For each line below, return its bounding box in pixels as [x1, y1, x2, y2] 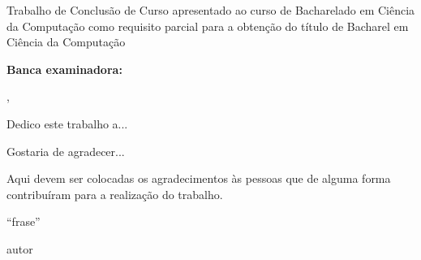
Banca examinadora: [6, 60, 122, 77]
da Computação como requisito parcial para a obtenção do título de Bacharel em [6, 17, 409, 34]
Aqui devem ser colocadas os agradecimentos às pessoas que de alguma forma [6, 170, 391, 187]
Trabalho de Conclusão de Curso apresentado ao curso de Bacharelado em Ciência [6, 2, 415, 18]
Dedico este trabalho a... [6, 115, 128, 132]
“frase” [6, 213, 41, 230]
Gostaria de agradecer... [6, 142, 125, 159]
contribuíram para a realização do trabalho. [6, 185, 223, 202]
